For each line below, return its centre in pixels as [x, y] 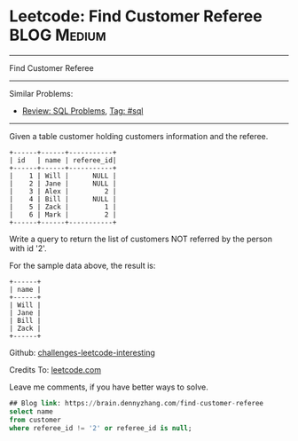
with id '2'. [28, 248]
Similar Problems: [41, 93]
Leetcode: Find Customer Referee [136, 16]
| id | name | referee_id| [63, 160]
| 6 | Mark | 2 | [63, 215]
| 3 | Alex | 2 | [63, 191]
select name [31, 411]
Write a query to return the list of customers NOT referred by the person [141, 239]
